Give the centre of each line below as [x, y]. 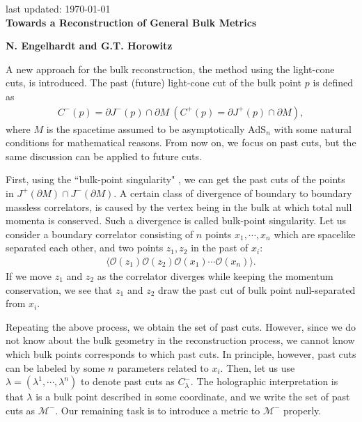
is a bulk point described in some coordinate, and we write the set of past [193, 397]
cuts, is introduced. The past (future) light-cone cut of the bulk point [154, 83]
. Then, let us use [258, 367]
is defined [333, 83]
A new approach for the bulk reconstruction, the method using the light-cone [170, 69]
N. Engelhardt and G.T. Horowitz [89, 46]
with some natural [313, 128]
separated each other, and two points [85, 248]
